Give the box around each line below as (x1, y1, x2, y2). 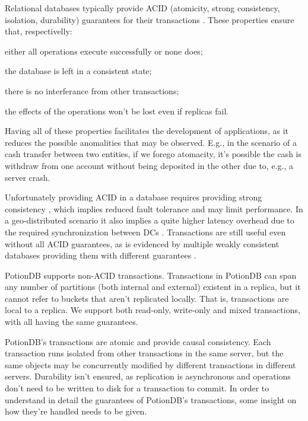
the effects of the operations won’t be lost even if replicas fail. (5, 104, 229, 117)
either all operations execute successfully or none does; (5, 44, 203, 57)
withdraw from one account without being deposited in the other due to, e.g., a (5, 159, 293, 171)
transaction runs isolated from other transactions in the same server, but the (5, 347, 284, 359)
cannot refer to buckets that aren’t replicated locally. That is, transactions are (5, 292, 289, 304)
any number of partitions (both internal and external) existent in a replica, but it (5, 280, 301, 293)
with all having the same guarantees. (5, 315, 138, 328)
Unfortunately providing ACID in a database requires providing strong (5, 191, 262, 203)
